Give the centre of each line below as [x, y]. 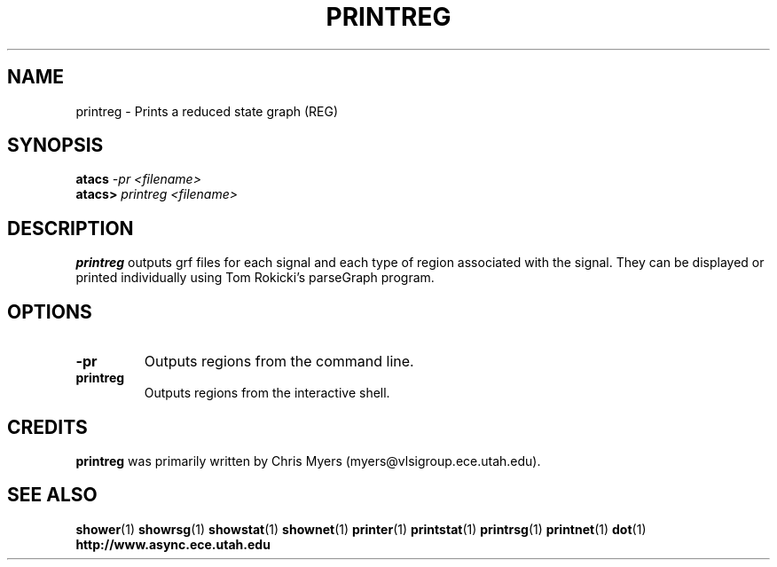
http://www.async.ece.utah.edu [173, 544]
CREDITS [47, 427]
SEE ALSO [52, 495]
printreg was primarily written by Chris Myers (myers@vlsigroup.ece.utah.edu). [308, 461]
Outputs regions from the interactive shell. [267, 393]
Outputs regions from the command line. [279, 362]
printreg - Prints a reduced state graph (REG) [207, 111]
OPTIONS [50, 311]
